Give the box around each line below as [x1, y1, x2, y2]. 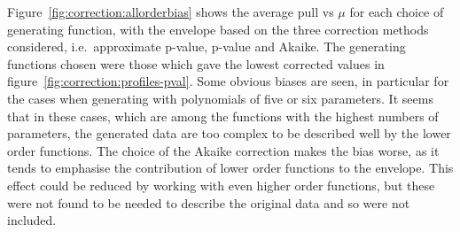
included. [7, 211, 57, 229]
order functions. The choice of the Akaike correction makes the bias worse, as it [7, 141, 440, 159]
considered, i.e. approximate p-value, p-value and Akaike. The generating [7, 37, 406, 56]
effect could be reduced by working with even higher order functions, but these [7, 175, 435, 194]
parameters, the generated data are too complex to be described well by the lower [7, 124, 451, 143]
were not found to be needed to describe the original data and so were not [7, 193, 410, 212]
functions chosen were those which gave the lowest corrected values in [7, 54, 385, 73]
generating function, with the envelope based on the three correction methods [7, 19, 429, 38]
